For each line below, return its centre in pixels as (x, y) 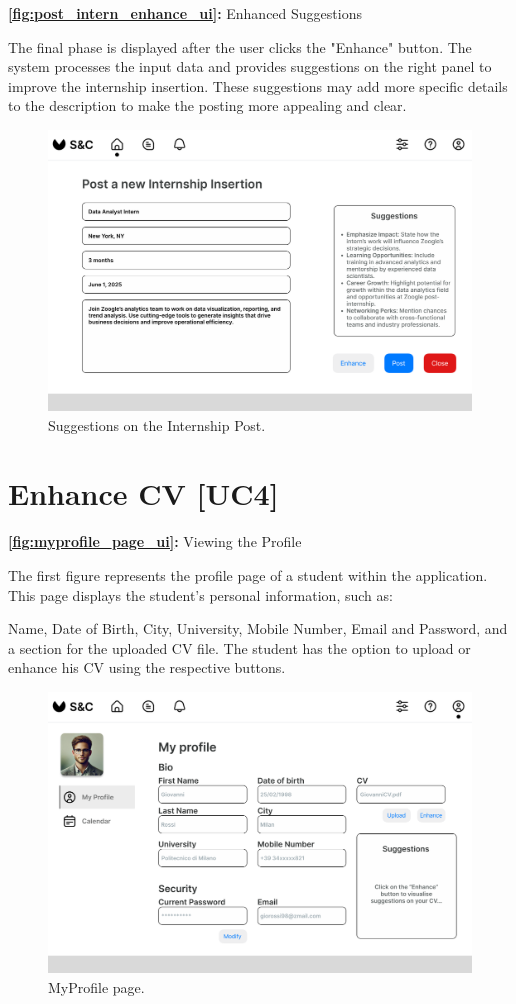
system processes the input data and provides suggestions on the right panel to (250, 66)
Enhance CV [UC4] (143, 493)
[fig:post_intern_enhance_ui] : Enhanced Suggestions (185, 13)
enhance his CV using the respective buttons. (147, 667)
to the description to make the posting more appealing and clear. (207, 105)
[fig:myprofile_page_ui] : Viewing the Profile (155, 541)
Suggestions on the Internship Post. (157, 424)
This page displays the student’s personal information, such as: (200, 594)
